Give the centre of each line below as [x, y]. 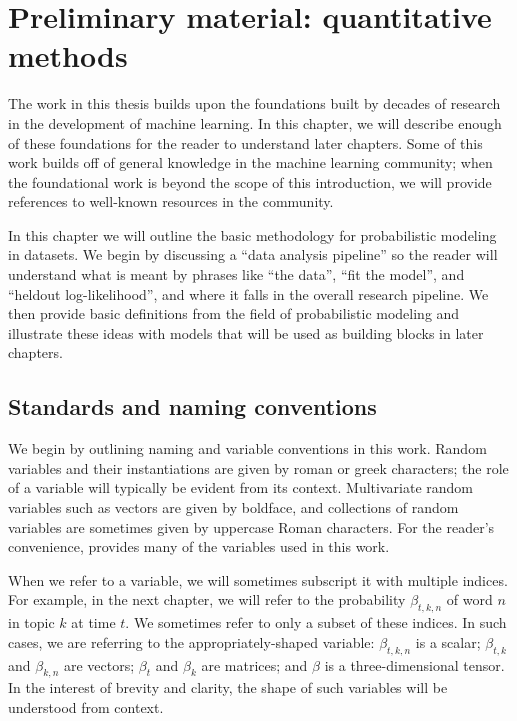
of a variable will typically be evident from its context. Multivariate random [240, 487]
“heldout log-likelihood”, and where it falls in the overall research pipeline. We [248, 293]
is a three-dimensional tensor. [414, 664]
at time [93, 622]
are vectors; [99, 664]
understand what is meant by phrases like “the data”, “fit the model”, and [236, 274]
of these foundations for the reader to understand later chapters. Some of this [245, 142]
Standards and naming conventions [192, 406]
